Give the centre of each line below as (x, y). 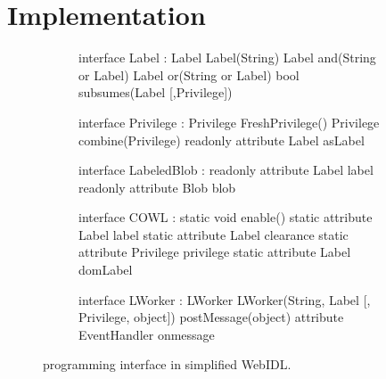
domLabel (106, 270)
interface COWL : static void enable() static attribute (226, 217)
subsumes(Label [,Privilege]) (156, 92)
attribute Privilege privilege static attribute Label (215, 252)
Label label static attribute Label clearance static (214, 234)
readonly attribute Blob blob (157, 187)
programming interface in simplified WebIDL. (167, 364)
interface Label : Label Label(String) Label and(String (227, 58)
